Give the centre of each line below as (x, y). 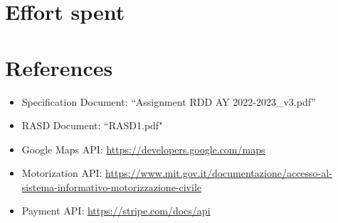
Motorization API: (62, 173)
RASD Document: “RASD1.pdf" (92, 125)
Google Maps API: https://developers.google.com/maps (143, 149)
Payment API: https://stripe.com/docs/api (116, 211)
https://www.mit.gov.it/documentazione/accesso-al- (219, 173)
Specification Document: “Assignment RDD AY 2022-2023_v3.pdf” (169, 101)
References (59, 67)
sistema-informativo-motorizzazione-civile (112, 186)
